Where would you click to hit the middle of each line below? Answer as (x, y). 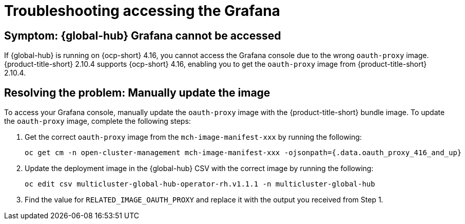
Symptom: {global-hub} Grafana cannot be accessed (143, 35)
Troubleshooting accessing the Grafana (142, 11)
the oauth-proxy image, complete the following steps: (98, 121)
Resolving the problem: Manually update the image (137, 92)
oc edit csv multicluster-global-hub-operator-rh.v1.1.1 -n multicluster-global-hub (200, 184)
